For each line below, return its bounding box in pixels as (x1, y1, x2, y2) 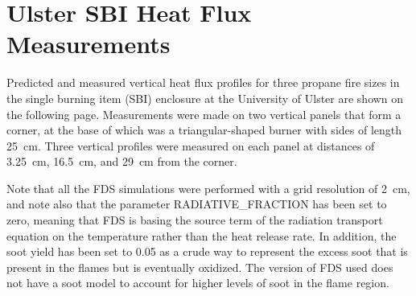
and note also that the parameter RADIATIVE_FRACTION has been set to (6, 195, 387, 212)
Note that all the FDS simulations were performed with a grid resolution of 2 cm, (6, 179, 410, 196)
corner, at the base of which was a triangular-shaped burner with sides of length (6, 121, 402, 138)
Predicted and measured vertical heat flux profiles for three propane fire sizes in (6, 74, 400, 91)
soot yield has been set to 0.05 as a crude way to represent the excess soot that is (6, 243, 408, 260)
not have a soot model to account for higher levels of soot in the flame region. (6, 274, 389, 291)
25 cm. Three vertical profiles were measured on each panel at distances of (6, 137, 375, 154)
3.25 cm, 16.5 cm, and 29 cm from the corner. (6, 153, 237, 170)
